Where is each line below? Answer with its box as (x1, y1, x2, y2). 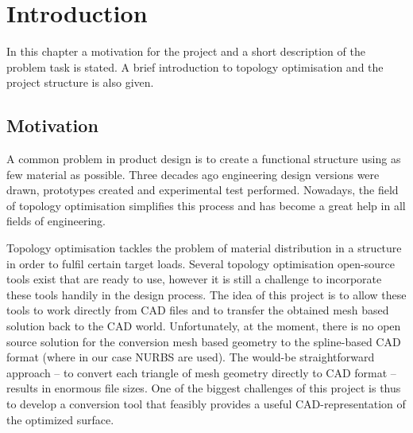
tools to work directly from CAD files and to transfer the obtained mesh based (6, 302, 389, 318)
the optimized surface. (6, 411, 114, 427)
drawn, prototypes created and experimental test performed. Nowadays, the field (6, 181, 399, 198)
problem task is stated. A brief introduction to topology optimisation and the (6, 58, 384, 75)
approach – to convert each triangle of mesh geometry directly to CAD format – (6, 364, 396, 380)
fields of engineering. (6, 213, 106, 229)
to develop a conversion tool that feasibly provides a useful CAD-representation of (6, 396, 406, 412)
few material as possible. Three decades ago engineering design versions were (6, 166, 380, 182)
